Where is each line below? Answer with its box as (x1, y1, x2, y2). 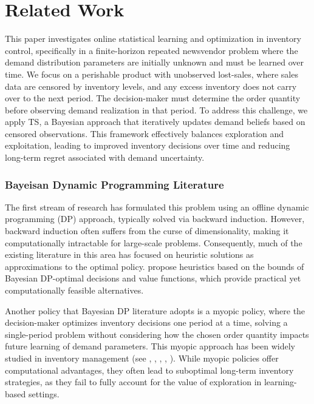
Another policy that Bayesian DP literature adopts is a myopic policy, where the (5, 304, 305, 317)
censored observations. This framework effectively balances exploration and (5, 127, 284, 140)
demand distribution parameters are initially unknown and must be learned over (5, 56, 304, 69)
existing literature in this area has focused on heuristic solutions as (5, 248, 254, 261)
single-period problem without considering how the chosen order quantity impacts (5, 328, 309, 340)
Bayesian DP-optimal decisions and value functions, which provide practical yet (5, 272, 301, 284)
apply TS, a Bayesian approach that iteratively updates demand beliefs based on (5, 115, 305, 128)
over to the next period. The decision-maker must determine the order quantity (5, 92, 301, 104)
